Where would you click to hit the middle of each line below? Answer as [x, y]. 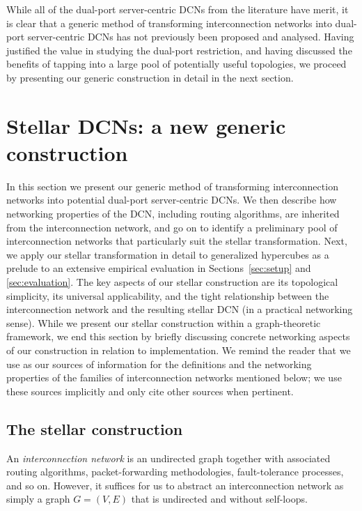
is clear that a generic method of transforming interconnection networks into [169, 23]
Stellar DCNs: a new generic [146, 125]
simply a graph [38, 499]
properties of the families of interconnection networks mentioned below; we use [174, 377]
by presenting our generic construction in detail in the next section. [150, 77]
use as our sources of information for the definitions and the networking [159, 364]
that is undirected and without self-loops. [219, 499]
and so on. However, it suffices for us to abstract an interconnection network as [175, 485]
